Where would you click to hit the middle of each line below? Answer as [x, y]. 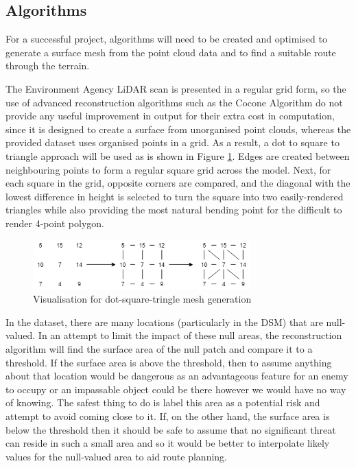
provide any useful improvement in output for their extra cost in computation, [170, 116]
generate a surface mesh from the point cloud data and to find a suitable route [171, 52]
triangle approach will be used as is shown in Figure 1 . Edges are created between [178, 155]
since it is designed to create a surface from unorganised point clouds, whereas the [178, 129]
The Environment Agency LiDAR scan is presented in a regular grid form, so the [176, 88]
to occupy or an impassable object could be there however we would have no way [176, 389]
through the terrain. [48, 66]
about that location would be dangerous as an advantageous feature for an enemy [177, 376]
